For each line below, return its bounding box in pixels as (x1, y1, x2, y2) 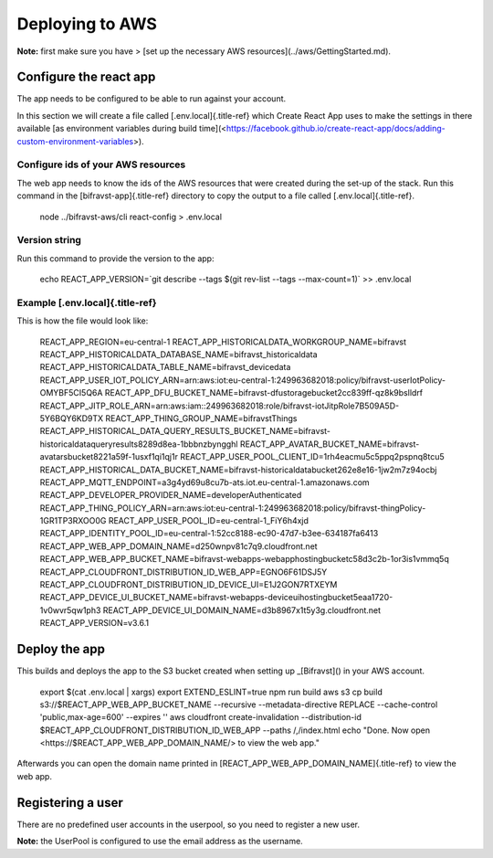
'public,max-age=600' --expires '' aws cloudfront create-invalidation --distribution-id (39, 712, 362, 723)
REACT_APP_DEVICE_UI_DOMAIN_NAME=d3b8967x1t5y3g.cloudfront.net (102, 604, 382, 616)
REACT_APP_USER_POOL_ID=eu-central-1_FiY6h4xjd (108, 515, 309, 526)
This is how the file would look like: (16, 315, 149, 326)
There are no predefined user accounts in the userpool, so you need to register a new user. (16, 819, 361, 830)
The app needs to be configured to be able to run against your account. (16, 93, 287, 104)
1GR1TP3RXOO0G (39, 515, 107, 526)
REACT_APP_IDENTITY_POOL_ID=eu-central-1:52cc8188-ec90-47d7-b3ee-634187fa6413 (39, 528, 379, 539)
